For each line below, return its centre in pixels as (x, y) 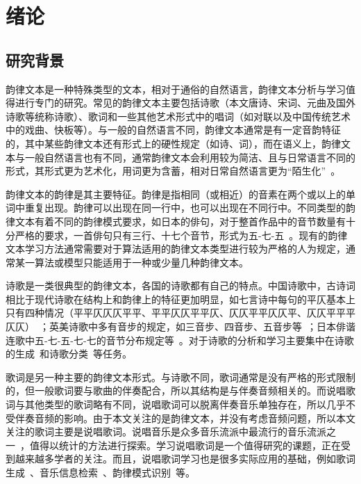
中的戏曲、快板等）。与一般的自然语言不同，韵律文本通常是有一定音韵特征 (173, 130)
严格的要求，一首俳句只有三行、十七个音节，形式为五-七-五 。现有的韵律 (181, 235)
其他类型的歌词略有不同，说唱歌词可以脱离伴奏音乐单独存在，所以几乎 (185, 404)
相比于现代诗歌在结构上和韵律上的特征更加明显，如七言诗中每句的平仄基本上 (180, 299)
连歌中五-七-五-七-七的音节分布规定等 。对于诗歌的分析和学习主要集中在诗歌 (180, 340)
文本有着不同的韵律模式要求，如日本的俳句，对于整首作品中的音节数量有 (180, 221)
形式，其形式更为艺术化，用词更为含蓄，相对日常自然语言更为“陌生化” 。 (173, 171)
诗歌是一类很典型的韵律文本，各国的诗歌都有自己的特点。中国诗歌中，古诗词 (180, 285)
